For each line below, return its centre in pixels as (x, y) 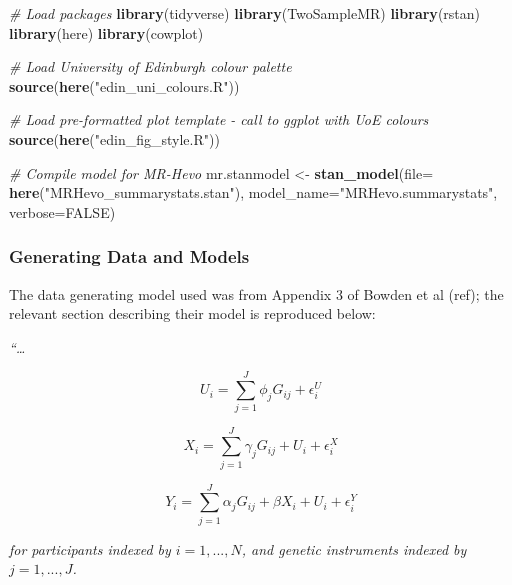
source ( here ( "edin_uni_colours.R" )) (124, 85)
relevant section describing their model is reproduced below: (192, 313)
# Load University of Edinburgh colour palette (150, 66)
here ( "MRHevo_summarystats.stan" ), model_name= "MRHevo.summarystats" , (253, 192)
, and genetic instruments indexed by (354, 548)
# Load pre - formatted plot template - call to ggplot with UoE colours (219, 119)
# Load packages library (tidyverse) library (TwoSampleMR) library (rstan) (245, 13)
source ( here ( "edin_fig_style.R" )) (114, 138)
